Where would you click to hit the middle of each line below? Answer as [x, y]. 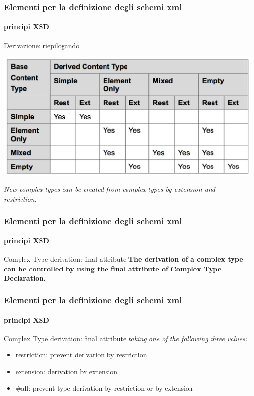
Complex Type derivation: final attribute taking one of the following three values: [126, 338]
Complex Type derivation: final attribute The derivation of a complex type [124, 259]
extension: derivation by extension [66, 371]
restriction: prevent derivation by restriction [81, 355]
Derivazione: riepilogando [42, 45]
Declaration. [25, 278]
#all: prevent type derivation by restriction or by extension [104, 387]
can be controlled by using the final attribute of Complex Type [113, 268]
